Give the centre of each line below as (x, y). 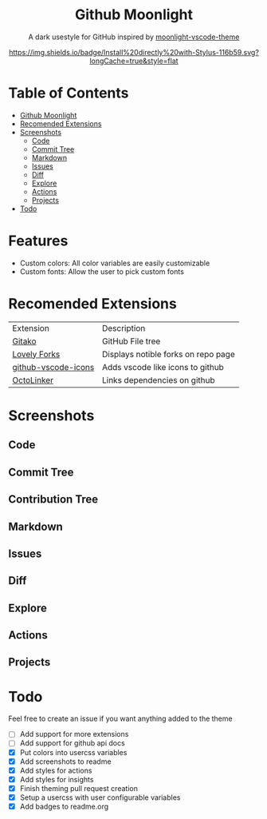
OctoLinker (33, 380)
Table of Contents (69, 93)
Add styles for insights (57, 779)
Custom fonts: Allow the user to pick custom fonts (102, 271)
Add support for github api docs (72, 743)
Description (124, 328)
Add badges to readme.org (64, 806)
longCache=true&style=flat (134, 61)
